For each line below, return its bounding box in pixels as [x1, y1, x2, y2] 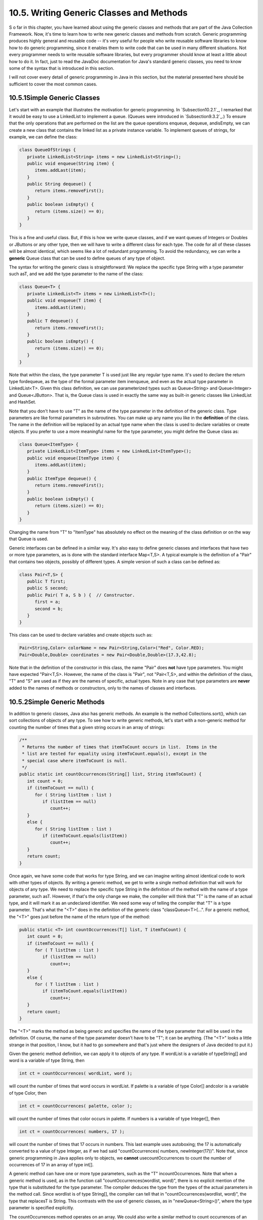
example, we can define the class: [9, 134, 77, 140]
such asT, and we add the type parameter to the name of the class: [9, 271, 144, 277]
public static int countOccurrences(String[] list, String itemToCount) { [19, 772, 202, 777]
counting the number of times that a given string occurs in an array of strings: [9, 724, 165, 730]
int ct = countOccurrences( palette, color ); [19, 1103, 132, 1109]
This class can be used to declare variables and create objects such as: [9, 632, 153, 638]
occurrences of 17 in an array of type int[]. [9, 1161, 94, 1167]
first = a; [35, 599, 61, 605]
